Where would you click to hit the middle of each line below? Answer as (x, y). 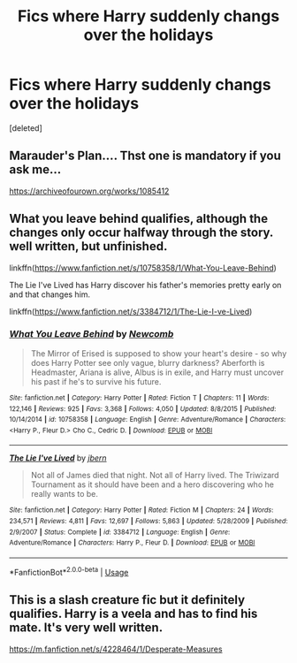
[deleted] (26, 128)
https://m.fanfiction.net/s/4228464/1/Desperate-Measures (116, 649)
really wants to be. (65, 494)
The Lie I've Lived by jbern (58, 458)
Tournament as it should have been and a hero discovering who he (152, 484)
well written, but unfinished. (88, 246)
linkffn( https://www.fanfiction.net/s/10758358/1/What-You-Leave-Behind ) (143, 268)
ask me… (35, 170)
